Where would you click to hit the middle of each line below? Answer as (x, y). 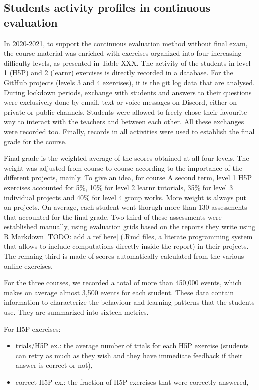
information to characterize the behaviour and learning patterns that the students (129, 302)
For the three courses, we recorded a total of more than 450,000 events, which (123, 282)
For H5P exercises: (32, 328)
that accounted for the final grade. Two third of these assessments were (113, 216)
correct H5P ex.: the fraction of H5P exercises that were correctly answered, (132, 382)
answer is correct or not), (54, 365)
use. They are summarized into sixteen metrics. (76, 312)
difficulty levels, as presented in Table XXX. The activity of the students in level (127, 63)
